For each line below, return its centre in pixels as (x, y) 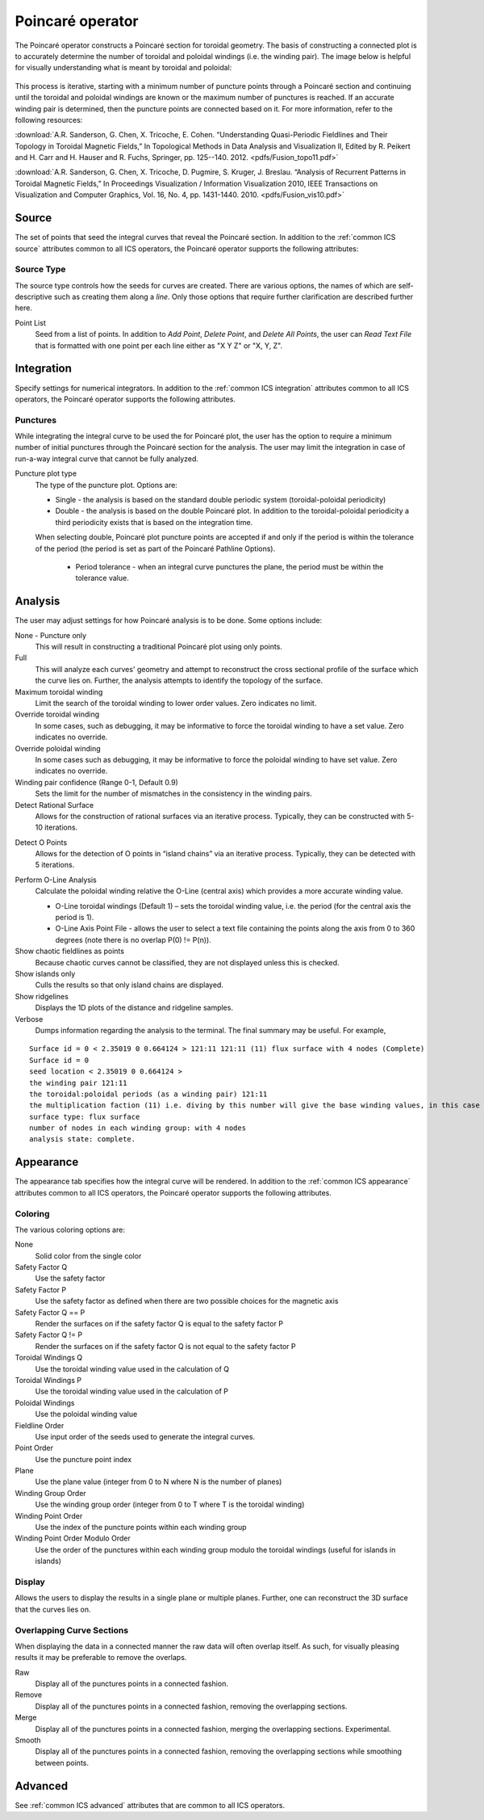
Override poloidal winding (58, 748)
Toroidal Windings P (48, 1380)
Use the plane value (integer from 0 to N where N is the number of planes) (159, 1482)
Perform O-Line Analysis (56, 880)
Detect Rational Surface (54, 805)
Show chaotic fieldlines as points (70, 951)
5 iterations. (55, 865)
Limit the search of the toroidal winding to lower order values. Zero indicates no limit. (176, 703)
